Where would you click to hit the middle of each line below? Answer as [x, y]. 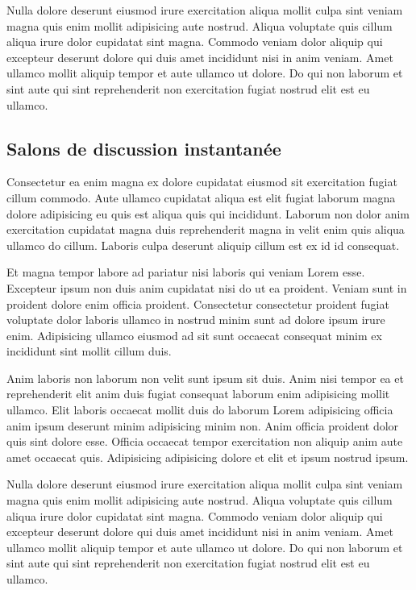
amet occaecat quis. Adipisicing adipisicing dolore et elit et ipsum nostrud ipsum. [208, 457]
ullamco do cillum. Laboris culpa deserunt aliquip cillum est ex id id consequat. [203, 245]
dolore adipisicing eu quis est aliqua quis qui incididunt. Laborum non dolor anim [208, 213]
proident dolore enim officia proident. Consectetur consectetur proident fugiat [198, 303]
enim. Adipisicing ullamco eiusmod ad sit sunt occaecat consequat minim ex [194, 335]
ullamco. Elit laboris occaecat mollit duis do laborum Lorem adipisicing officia [200, 410]
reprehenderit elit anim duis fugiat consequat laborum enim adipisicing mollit [198, 394]
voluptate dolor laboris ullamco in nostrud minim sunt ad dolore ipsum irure [196, 320]
